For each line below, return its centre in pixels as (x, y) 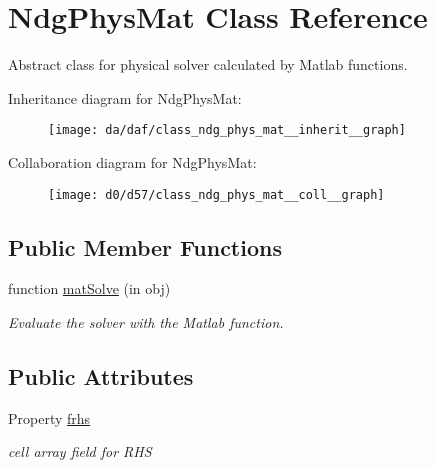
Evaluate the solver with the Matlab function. (146, 322)
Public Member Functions (145, 246)
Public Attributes (101, 376)
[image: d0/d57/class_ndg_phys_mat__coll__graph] (216, 194)
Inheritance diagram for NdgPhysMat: (125, 97)
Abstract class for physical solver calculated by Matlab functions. (208, 64)
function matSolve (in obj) (89, 288)
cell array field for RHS (80, 451)
